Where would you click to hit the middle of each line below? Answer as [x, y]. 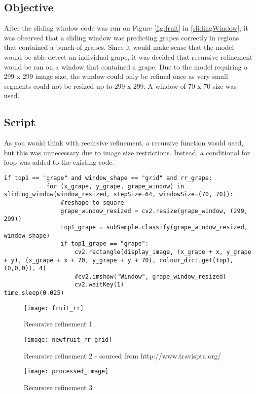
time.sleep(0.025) [34, 293]
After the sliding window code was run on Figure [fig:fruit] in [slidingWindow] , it [126, 28]
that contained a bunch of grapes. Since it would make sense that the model [119, 47]
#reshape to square [92, 202]
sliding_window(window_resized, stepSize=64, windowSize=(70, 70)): [119, 195]
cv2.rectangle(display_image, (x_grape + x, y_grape [163, 252]
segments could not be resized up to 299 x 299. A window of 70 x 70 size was [120, 86]
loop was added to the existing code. [59, 162]
